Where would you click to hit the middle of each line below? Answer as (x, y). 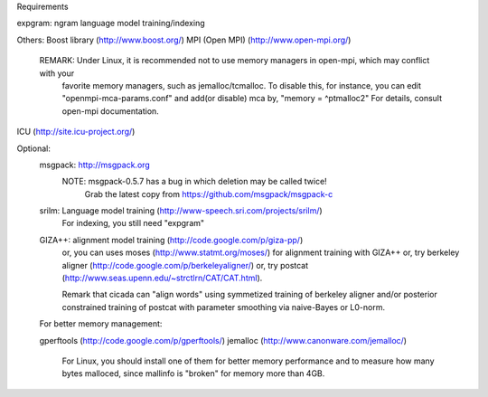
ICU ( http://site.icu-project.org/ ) (76, 132)
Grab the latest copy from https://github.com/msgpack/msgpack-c (209, 194)
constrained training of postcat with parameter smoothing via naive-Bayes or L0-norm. (224, 307)
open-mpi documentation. (111, 111)
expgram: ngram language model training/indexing (111, 24)
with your (57, 73)
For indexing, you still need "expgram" (133, 223)
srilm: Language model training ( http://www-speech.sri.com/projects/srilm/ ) (181, 211)
